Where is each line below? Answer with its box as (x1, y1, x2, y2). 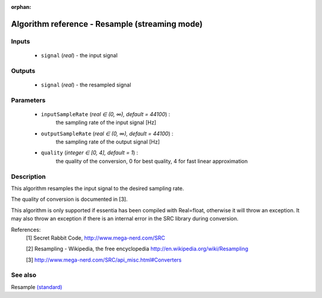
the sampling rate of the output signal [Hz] (55, 138, 160, 145)
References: (11, 226, 41, 233)
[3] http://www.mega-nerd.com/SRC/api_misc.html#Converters (26, 256, 182, 263)
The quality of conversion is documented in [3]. (11, 195, 128, 203)
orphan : (11, 4, 32, 10)
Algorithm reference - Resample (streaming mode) (11, 18, 203, 29)
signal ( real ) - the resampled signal (41, 81, 131, 88)
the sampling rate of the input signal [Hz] (55, 119, 156, 126)
